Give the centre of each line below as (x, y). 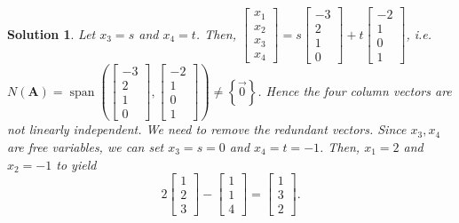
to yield (76, 164)
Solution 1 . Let (51, 33)
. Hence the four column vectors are (355, 90)
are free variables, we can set (86, 146)
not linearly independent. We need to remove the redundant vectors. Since (207, 129)
